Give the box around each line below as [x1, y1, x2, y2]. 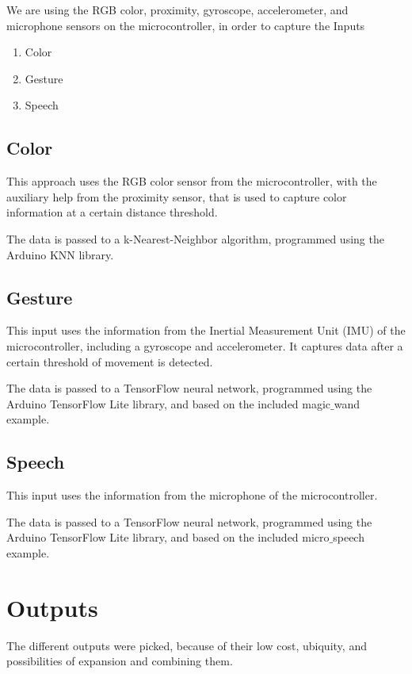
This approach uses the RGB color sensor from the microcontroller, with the [6, 173, 377, 190]
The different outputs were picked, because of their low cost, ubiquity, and [6, 637, 367, 653]
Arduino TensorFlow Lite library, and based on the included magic [6, 395, 331, 412]
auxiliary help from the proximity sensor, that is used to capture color [6, 188, 347, 205]
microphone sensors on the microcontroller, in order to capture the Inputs [6, 17, 365, 33]
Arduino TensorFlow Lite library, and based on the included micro [6, 529, 330, 546]
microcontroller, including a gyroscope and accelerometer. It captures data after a [6, 337, 403, 354]
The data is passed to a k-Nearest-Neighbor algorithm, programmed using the [6, 230, 384, 247]
